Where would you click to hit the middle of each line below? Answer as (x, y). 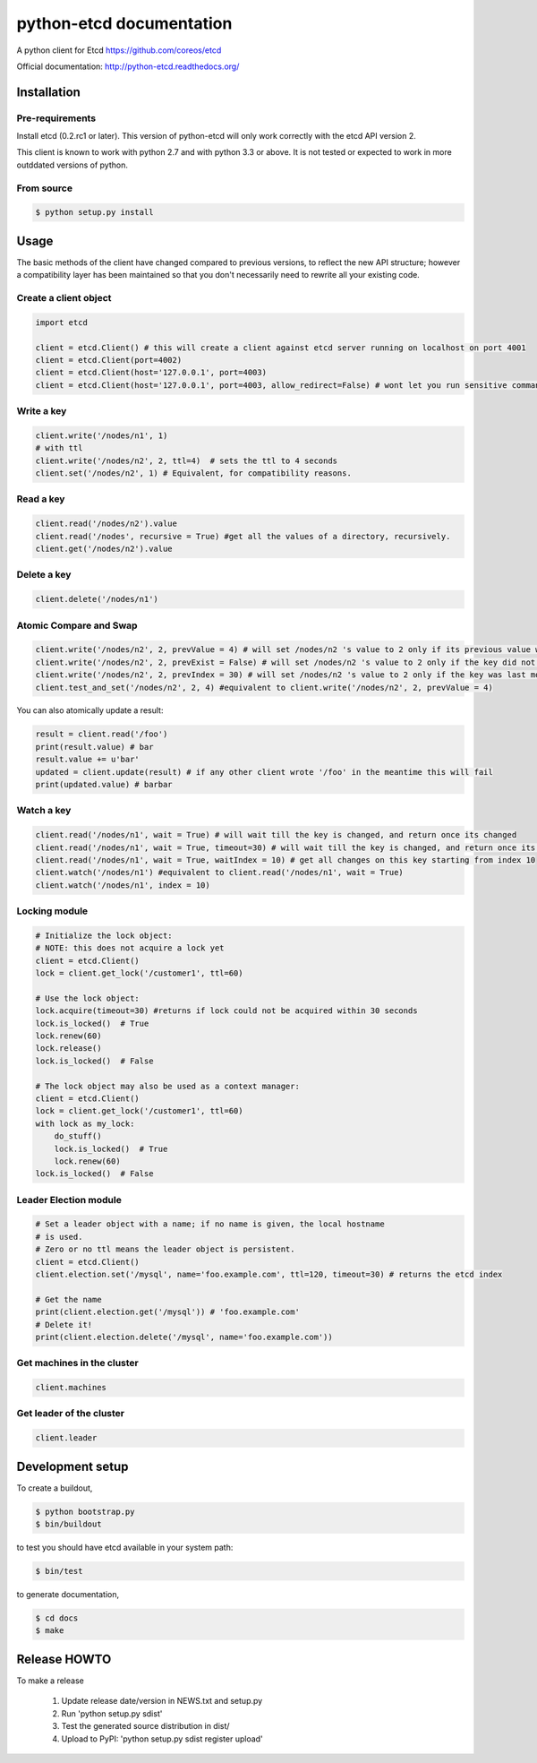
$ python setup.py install (94, 212)
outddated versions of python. (72, 165)
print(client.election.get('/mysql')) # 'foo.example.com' (167, 1312)
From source (45, 188)
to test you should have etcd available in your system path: (125, 1548)
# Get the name (68, 1299)
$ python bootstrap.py (85, 1511)
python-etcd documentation (124, 23)
